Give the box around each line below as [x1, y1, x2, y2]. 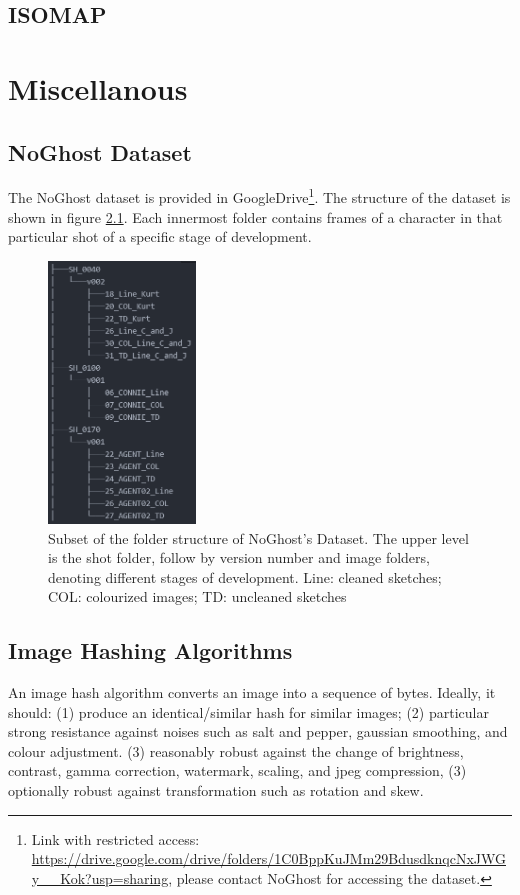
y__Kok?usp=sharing [31, 867, 169, 888]
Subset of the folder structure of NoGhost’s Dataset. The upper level [48, 527, 469, 548]
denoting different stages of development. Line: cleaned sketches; [48, 566, 442, 587]
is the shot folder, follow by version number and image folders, [48, 547, 430, 568]
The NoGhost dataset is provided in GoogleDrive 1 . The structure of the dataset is [8, 184, 511, 208]
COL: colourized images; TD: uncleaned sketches [48, 586, 347, 607]
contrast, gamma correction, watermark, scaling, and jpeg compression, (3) [8, 760, 467, 781]
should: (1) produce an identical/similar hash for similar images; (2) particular [8, 701, 489, 722]
